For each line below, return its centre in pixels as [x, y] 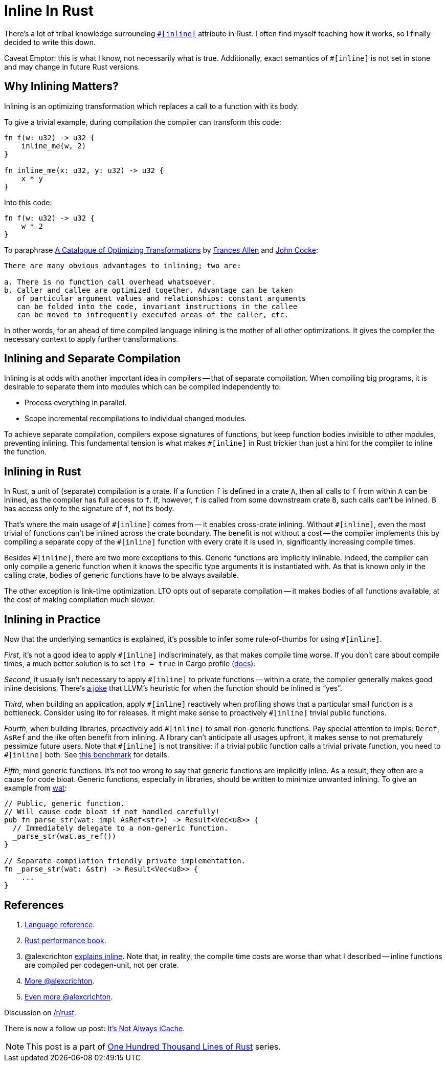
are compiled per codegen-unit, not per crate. [102, 965]
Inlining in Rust [43, 471]
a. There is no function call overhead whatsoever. [110, 282]
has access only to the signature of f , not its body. [89, 509]
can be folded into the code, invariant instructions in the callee [157, 306]
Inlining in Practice [52, 619]
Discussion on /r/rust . [40, 1012]
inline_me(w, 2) [54, 146]
